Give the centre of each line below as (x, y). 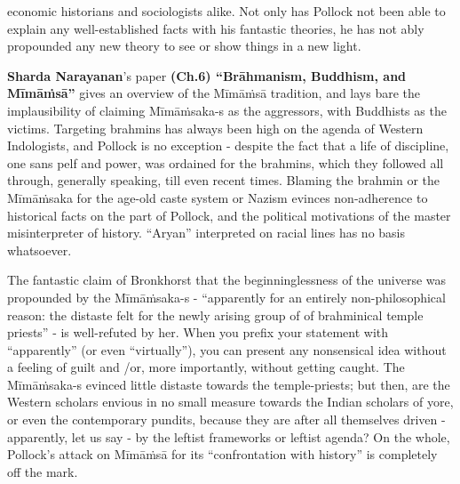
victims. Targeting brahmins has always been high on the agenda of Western (215, 128)
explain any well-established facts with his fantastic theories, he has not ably (216, 28)
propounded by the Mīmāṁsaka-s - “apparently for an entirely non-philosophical (226, 297)
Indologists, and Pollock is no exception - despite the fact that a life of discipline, (228, 145)
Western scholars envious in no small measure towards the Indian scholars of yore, (230, 402)
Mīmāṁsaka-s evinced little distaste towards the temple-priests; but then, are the (229, 384)
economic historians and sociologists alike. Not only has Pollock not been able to (226, 11)
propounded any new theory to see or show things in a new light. (184, 46)
